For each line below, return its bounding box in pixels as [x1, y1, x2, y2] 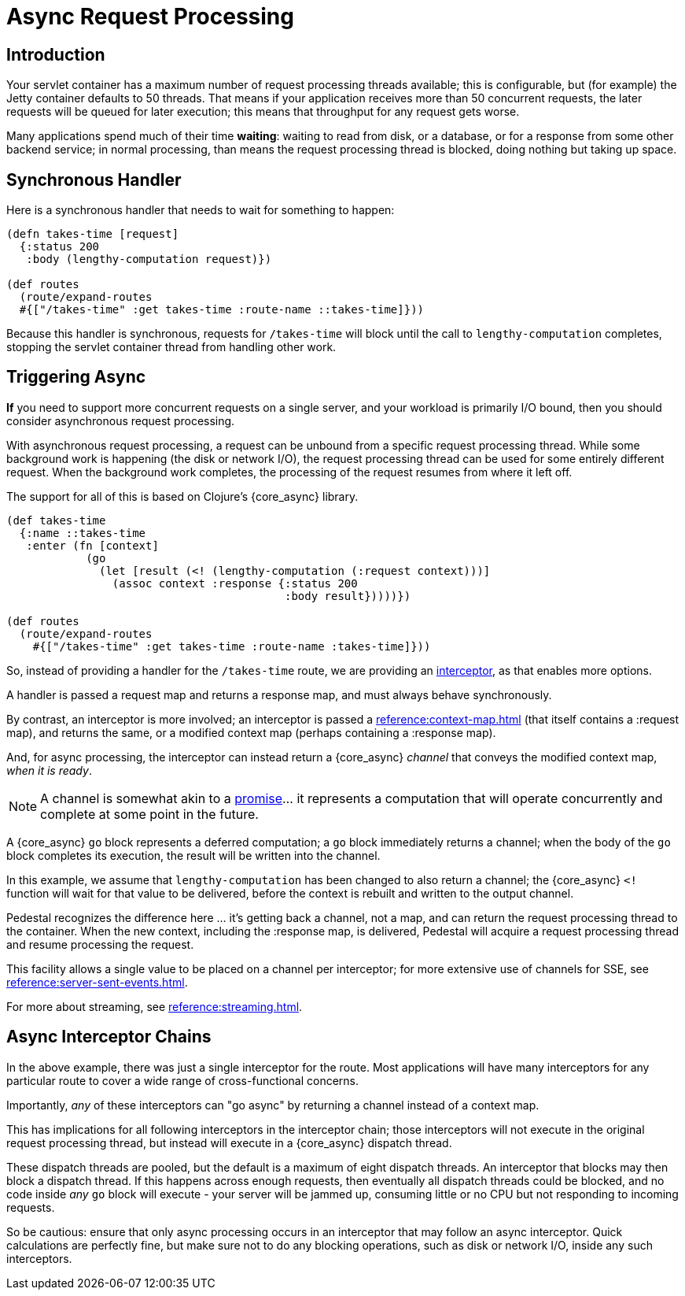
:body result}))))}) [285, 589, 411, 602]
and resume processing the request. [6, 937, 194, 951]
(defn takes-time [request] [6, 228, 179, 241]
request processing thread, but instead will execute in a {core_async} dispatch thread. [6, 1135, 452, 1150]
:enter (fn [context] [26, 539, 159, 552]
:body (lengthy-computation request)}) [26, 253, 272, 266]
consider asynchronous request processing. [6, 413, 235, 428]
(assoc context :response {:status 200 [112, 576, 358, 590]
